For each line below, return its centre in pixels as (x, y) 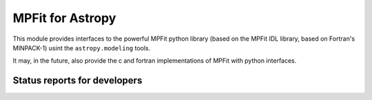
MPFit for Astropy (64, 18)
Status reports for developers (77, 80)
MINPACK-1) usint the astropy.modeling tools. (82, 48)
